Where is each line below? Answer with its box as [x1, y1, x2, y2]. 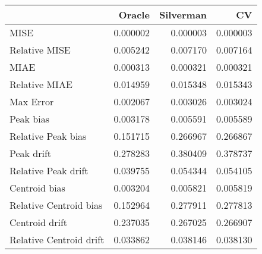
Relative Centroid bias [10, 198, 103, 212]
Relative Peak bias [10, 129, 87, 143]
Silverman [159, 8, 207, 21]
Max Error [10, 95, 54, 108]
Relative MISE [10, 43, 71, 57]
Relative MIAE [10, 77, 72, 91]
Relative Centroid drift [10, 233, 105, 246]
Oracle [118, 8, 150, 21]
